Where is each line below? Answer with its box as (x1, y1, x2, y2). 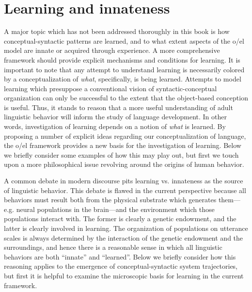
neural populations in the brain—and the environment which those (16, 204, 215, 214)
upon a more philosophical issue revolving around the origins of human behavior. (4, 159, 244, 169)
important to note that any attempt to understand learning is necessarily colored (4, 64, 245, 74)
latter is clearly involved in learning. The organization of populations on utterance (4, 223, 248, 233)
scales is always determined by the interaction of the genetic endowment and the (4, 232, 243, 243)
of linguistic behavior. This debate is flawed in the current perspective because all (4, 185, 246, 195)
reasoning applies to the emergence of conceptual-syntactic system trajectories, (4, 261, 238, 271)
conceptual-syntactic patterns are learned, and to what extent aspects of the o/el (4, 35, 244, 46)
